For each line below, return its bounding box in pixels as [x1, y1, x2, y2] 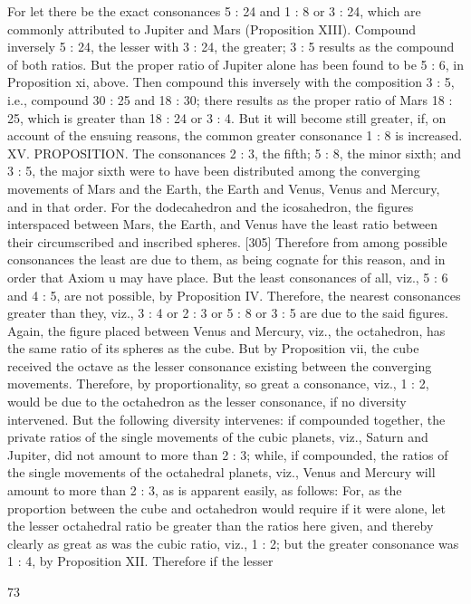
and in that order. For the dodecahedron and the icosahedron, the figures [7, 197, 414, 216]
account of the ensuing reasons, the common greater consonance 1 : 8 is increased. [7, 126, 463, 145]
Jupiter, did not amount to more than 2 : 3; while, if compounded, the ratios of [7, 445, 448, 464]
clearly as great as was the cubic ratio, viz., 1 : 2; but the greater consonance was [7, 533, 459, 552]
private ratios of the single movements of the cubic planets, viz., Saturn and [7, 427, 428, 446]
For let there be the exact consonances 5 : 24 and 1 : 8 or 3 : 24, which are [7, 2, 421, 20]
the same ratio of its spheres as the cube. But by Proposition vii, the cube [7, 339, 419, 358]
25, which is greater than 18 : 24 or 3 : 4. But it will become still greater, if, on [7, 108, 447, 127]
